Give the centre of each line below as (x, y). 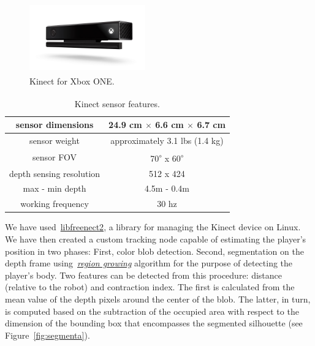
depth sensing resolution (55, 173)
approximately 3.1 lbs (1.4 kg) (167, 141)
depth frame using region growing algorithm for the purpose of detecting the (149, 263)
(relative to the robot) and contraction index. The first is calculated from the (150, 287)
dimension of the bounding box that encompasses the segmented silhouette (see (154, 323)
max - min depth (55, 188)
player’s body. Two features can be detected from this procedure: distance (144, 275)
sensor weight (55, 141)
